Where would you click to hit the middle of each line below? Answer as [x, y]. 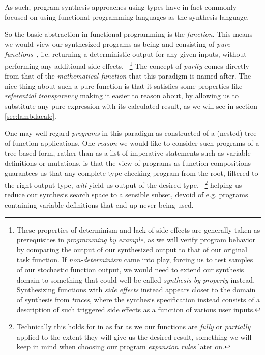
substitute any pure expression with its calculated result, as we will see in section [131, 106]
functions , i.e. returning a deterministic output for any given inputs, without [126, 54]
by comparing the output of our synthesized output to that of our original [132, 249]
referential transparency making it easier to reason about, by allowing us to [122, 96]
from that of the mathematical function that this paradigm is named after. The [128, 76]
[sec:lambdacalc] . [31, 116]
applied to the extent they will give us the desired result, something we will [134, 336]
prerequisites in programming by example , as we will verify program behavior [136, 239]
